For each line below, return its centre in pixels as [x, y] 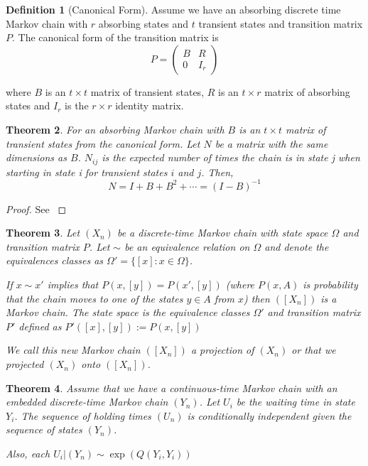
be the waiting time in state [296, 402]
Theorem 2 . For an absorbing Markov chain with [115, 129]
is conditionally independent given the [269, 415]
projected [25, 364]
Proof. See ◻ [36, 208]
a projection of [222, 350]
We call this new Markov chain [73, 350]
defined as [40, 326]
